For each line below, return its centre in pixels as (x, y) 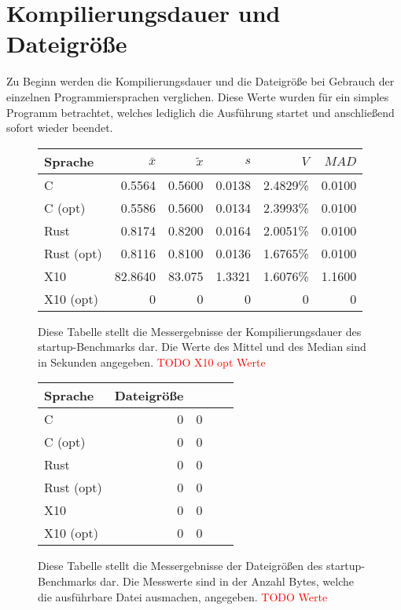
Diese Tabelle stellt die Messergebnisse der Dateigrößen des (180, 566)
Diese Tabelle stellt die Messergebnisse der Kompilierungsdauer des (200, 331)
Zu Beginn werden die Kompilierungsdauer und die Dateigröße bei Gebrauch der (200, 81)
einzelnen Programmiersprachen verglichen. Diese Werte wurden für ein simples (198, 96)
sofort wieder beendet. (60, 128)
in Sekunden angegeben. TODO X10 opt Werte (152, 362)
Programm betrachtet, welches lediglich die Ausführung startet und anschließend (200, 112)
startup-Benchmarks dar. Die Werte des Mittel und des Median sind (202, 347)
